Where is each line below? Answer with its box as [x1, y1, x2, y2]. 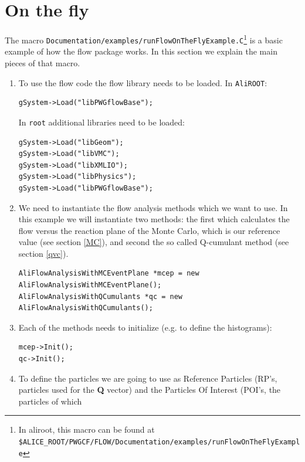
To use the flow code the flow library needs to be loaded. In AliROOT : [18, 76, 267, 89]
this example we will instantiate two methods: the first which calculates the [18, 213, 290, 225]
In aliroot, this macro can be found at [18, 423, 155, 436]
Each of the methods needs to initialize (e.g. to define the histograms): [18, 321, 272, 333]
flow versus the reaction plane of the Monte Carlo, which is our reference [18, 224, 280, 236]
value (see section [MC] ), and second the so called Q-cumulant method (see [18, 236, 289, 248]
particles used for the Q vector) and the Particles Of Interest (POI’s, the [18, 383, 281, 396]
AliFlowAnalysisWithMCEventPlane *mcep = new [18, 269, 199, 278]
